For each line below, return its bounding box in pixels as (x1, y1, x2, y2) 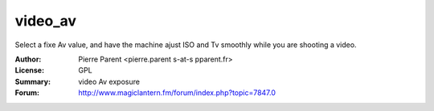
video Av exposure (78, 77, 141, 86)
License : (14, 65, 44, 75)
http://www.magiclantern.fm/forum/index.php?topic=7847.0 (78, 88, 276, 97)
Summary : (14, 77, 51, 86)
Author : (14, 54, 42, 64)
